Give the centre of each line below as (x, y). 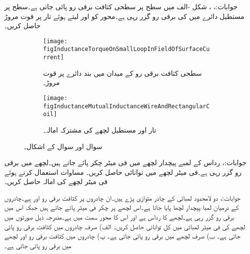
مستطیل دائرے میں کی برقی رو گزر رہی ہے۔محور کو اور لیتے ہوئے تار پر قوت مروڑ (125, 16)
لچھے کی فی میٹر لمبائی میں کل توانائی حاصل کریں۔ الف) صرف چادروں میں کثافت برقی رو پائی (125, 226)
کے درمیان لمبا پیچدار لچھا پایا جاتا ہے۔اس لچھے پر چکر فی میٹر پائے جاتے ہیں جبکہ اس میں (122, 207)
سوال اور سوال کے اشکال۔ (63, 146)
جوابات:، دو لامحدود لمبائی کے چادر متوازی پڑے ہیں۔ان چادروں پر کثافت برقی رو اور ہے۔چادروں (123, 197)
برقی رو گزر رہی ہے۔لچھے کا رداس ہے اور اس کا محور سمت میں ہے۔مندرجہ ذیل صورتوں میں (119, 217)
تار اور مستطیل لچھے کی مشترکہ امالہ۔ (100, 129)
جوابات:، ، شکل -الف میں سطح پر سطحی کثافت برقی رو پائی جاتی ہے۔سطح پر (121, 6)
